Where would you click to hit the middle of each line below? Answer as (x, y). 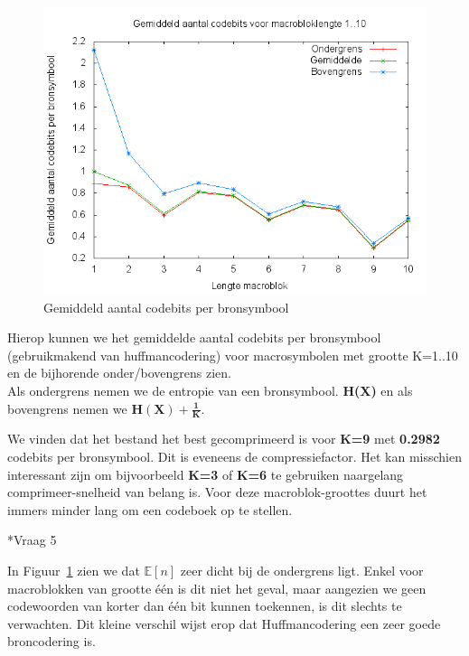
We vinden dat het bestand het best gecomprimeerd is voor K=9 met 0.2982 (224, 439)
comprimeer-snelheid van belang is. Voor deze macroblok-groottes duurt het (217, 492)
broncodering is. (52, 641)
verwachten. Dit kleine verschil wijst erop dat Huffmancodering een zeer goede (224, 623)
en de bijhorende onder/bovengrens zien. (119, 373)
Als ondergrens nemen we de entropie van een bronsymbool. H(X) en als (210, 390)
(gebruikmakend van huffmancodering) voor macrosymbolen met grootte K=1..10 (233, 355)
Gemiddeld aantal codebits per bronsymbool (166, 307)
